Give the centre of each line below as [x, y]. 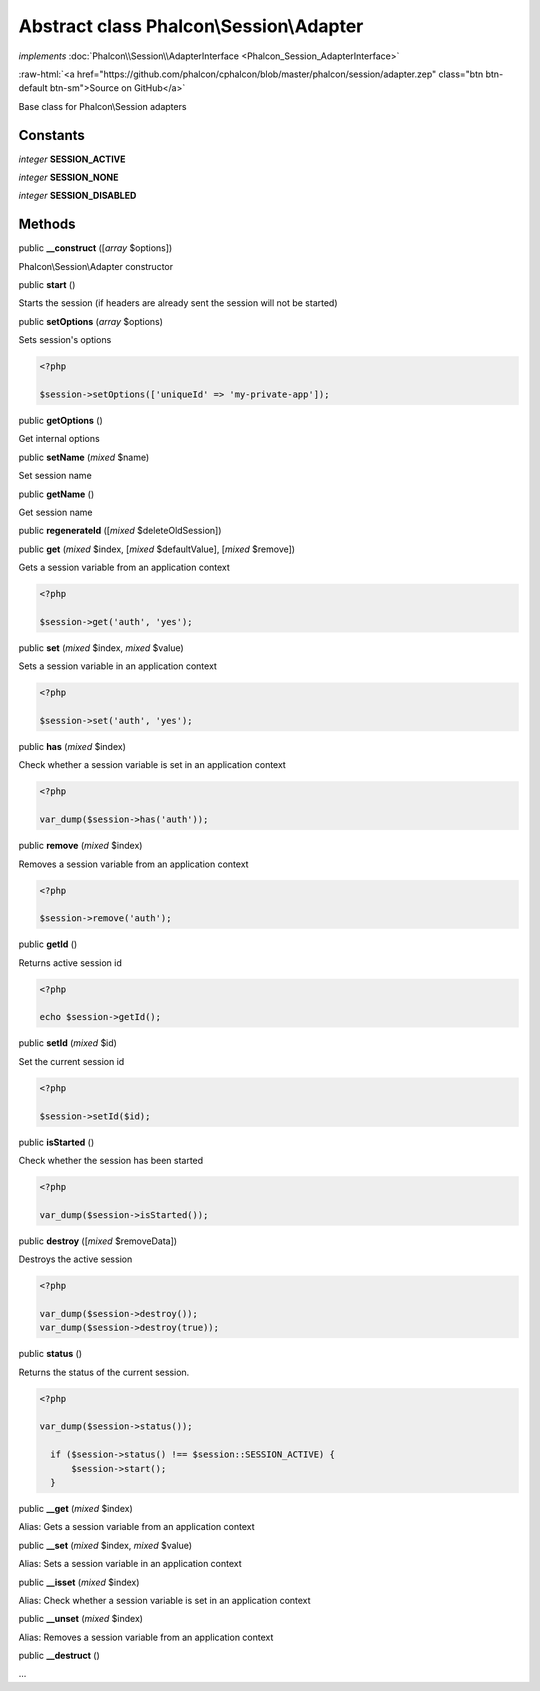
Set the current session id [71, 1061]
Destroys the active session [75, 1259]
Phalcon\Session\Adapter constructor [96, 266]
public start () [47, 285]
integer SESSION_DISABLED [77, 196]
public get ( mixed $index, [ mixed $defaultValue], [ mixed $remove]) [156, 549]
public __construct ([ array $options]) [95, 248]
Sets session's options [65, 340]
